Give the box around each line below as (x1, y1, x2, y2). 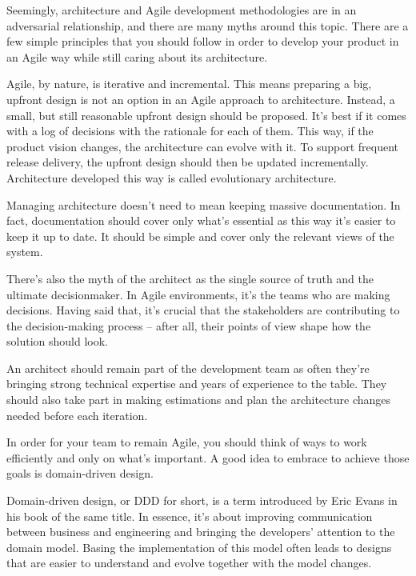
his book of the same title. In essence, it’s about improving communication (6, 507, 373, 524)
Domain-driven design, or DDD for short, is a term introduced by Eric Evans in (6, 492, 398, 509)
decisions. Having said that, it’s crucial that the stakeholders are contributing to (6, 302, 400, 318)
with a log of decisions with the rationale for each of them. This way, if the (6, 122, 374, 139)
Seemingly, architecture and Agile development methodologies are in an (6, 2, 357, 18)
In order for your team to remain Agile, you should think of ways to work (6, 434, 367, 450)
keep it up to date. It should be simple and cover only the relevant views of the (6, 227, 394, 244)
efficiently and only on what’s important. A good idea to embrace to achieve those (6, 449, 410, 466)
